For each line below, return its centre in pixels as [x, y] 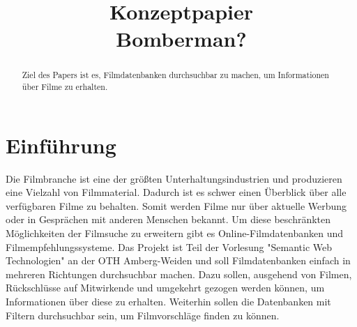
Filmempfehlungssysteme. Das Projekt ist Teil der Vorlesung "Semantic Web [169, 246]
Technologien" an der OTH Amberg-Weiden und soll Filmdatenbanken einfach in [178, 260]
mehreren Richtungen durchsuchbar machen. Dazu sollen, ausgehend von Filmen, [179, 274]
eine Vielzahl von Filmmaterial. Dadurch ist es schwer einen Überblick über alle [176, 192]
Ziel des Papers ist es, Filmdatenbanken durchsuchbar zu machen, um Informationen [175, 75]
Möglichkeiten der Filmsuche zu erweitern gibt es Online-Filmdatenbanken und [175, 233]
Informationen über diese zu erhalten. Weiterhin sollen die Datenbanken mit [168, 301]
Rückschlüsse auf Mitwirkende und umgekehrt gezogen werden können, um [165, 288]
